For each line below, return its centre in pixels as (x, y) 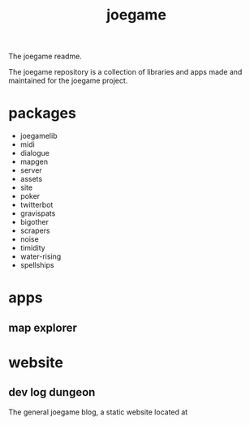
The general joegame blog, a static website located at (98, 412)
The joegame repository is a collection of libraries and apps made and (125, 72)
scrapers (35, 231)
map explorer (43, 327)
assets (31, 179)
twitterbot (37, 205)
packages (43, 113)
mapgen (34, 162)
